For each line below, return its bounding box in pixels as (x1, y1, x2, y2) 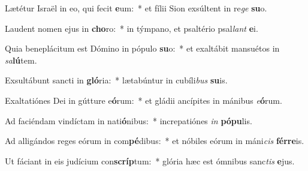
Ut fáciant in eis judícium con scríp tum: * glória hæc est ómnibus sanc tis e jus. (5, 154, 295, 167)
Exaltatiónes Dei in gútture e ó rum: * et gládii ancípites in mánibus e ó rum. (5, 94, 282, 106)
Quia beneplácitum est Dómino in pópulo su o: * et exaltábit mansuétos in (5, 42, 280, 55)
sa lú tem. (5, 53, 37, 66)
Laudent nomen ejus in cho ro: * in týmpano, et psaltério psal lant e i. (5, 22, 258, 34)
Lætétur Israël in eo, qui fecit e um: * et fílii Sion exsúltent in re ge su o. (5, 2, 267, 14)
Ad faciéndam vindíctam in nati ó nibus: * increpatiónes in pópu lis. (5, 114, 252, 127)
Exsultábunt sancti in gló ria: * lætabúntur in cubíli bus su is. (5, 74, 228, 86)
